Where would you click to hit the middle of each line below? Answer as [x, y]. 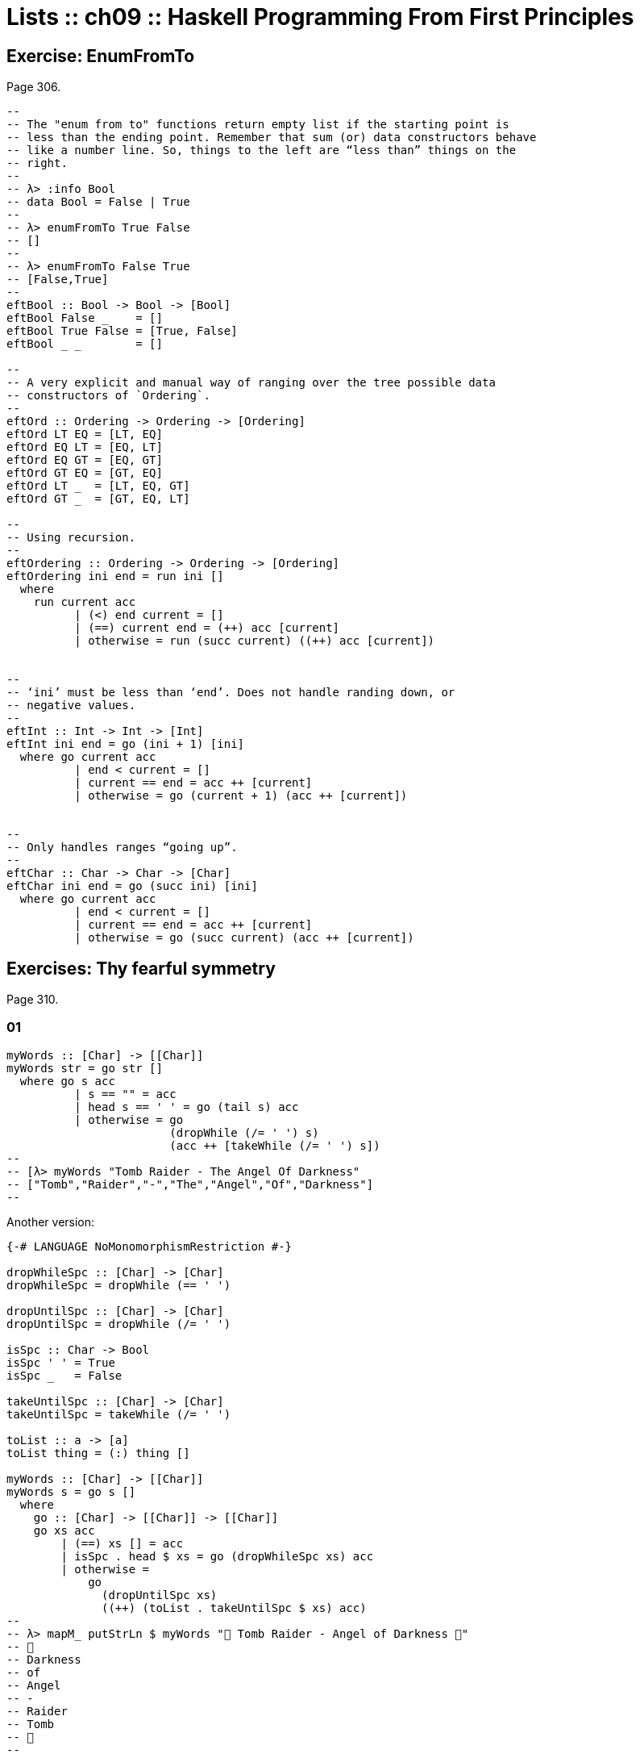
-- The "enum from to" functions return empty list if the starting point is [258, 125]
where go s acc [67, 1081]
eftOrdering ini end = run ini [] [115, 576]
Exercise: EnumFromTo [101, 56]
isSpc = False [64, 1375]
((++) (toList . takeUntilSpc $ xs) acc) [234, 1608]
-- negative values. [71, 706]
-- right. [37, 163]
